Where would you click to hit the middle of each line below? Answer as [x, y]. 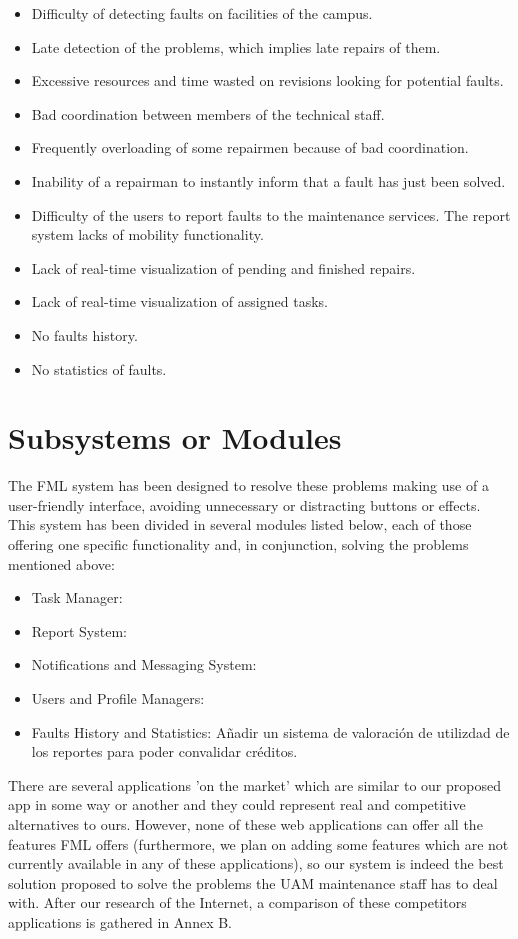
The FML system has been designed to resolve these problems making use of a [248, 485]
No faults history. [84, 334]
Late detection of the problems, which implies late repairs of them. [236, 46]
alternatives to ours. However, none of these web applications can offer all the [245, 823]
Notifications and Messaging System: [144, 664]
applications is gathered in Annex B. [120, 921]
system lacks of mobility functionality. [147, 234]
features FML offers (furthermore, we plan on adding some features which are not [258, 843]
